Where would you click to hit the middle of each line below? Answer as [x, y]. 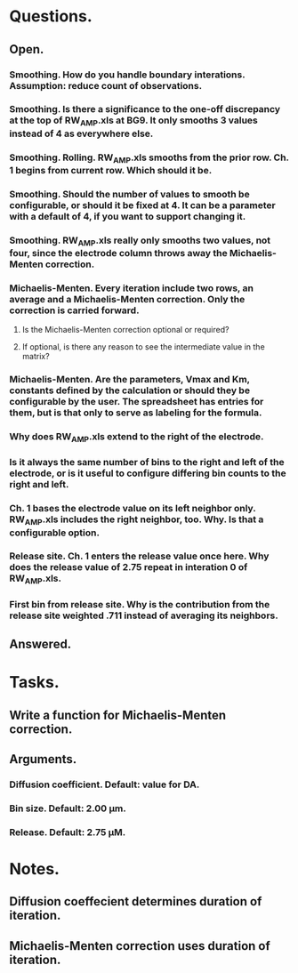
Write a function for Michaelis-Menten [118, 715]
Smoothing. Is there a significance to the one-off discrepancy [145, 109]
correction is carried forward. [74, 310]
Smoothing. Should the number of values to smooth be [130, 194]
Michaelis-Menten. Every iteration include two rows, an [131, 288]
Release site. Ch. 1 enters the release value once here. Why [139, 556]
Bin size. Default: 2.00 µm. [68, 808]
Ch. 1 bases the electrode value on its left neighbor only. [133, 509]
